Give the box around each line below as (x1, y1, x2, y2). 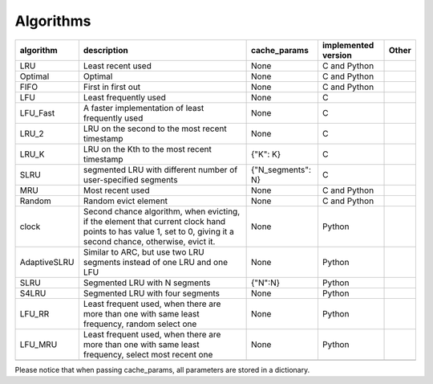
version (322, 49, 352, 60)
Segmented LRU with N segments (83, 277, 211, 288)
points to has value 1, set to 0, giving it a (83, 226, 234, 237)
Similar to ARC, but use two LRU (83, 246, 204, 257)
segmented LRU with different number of (83, 164, 238, 175)
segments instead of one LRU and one (83, 256, 229, 268)
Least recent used (83, 60, 152, 71)
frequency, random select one (83, 318, 197, 329)
